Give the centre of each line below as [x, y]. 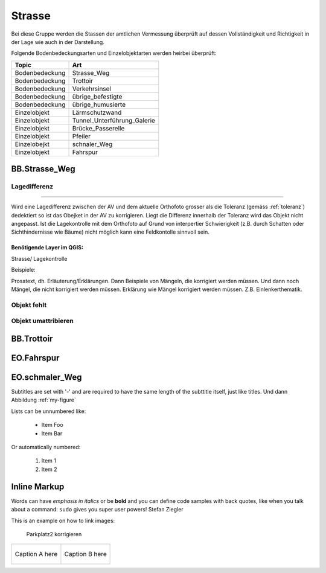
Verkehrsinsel [92, 89]
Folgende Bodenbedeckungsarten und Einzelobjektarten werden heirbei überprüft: [114, 53]
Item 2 [49, 469]
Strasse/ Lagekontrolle [39, 258]
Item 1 [49, 461]
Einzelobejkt [32, 144]
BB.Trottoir [32, 338]
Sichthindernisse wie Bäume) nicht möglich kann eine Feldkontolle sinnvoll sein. [110, 232]
